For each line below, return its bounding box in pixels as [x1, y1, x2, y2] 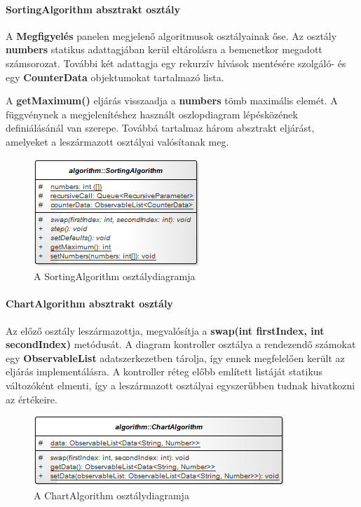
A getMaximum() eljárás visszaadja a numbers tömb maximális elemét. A [6, 93, 338, 108]
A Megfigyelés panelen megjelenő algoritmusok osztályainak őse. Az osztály [6, 28, 337, 43]
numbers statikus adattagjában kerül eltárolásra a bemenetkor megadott [6, 42, 322, 57]
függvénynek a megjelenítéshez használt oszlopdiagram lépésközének [6, 106, 298, 121]
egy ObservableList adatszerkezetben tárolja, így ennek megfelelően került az [6, 350, 345, 365]
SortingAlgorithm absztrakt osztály [6, 1, 180, 16]
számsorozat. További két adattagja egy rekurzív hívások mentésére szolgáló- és [6, 55, 346, 70]
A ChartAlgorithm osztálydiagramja [34, 487, 189, 502]
